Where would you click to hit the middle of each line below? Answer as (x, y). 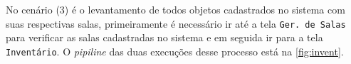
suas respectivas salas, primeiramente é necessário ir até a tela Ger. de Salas (176, 23)
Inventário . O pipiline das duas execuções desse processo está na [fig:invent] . (175, 51)
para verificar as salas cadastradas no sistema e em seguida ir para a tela (164, 37)
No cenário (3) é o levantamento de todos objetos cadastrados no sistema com (175, 9)
